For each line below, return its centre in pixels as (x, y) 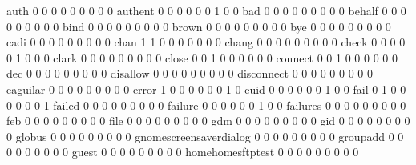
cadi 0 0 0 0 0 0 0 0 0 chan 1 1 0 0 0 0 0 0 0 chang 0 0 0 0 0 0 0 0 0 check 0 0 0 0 (206, 42)
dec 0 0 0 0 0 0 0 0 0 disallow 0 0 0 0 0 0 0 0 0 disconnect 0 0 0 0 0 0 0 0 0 (190, 73)
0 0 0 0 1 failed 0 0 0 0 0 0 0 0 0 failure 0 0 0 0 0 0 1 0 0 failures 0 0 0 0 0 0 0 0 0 (206, 105)
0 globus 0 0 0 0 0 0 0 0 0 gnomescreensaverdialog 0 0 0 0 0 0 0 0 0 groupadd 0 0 (205, 136)
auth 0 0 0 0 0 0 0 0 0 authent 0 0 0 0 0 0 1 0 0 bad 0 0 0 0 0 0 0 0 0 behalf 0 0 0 (206, 10)
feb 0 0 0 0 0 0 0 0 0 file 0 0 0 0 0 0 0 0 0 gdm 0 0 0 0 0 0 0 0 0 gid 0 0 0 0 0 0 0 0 (208, 121)
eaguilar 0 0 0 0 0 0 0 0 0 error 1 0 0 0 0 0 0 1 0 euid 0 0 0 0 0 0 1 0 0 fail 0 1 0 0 (206, 89)
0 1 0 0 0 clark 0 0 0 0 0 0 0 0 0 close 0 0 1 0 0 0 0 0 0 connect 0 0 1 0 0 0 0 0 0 (202, 57)
